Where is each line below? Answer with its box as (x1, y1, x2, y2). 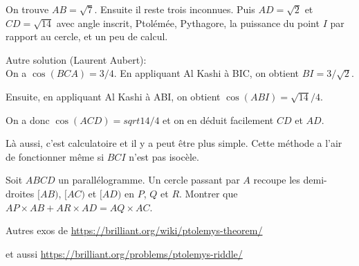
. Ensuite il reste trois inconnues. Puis (94, 2, 255, 16)
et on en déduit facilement (163, 112, 274, 127)
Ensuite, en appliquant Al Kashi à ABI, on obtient (6, 89, 221, 103)
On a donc (6, 112, 50, 127)
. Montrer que (179, 186, 238, 200)
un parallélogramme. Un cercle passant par (58, 172, 240, 187)
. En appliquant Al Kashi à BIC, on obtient (113, 66, 300, 80)
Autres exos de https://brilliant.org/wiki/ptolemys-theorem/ (6, 223, 263, 238)
